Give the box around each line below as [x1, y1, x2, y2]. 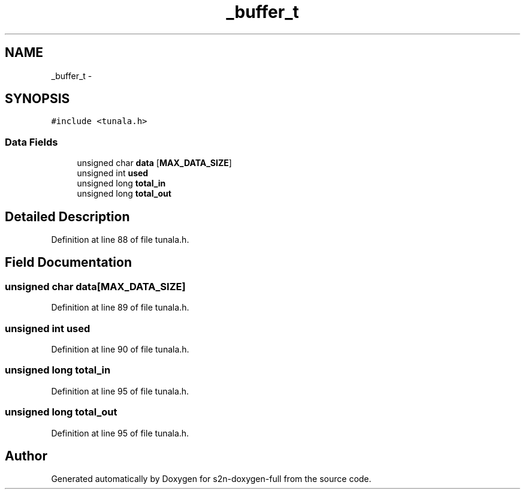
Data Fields [5, 135, 58, 148]
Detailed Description [5, 209, 130, 224]
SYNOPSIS [5, 91, 70, 107]
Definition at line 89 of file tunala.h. [51, 302, 189, 313]
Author [5, 448, 47, 463]
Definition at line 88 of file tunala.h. [51, 234, 189, 245]
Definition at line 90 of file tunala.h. [51, 344, 189, 354]
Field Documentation [5, 255, 132, 270]
